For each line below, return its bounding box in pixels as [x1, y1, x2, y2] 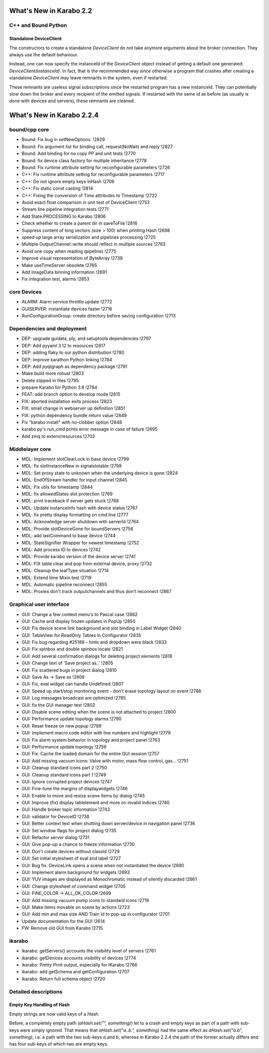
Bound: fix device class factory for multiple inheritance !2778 [21, 157, 147, 163]
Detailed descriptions [9, 988, 63, 995]
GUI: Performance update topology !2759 [21, 744, 107, 750]
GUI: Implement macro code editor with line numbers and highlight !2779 [21, 730, 171, 736]
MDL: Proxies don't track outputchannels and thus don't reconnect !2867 [21, 589, 172, 595]
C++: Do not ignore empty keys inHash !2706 [21, 178, 115, 184]
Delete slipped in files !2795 [21, 377, 79, 383]
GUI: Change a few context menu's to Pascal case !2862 [21, 611, 138, 617]
